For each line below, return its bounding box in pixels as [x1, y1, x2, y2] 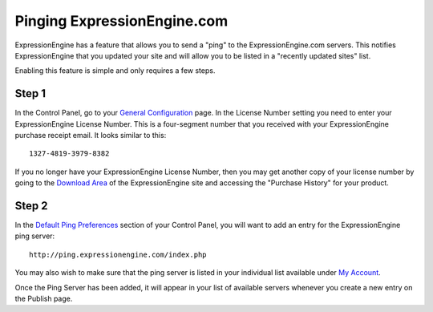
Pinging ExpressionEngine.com [14, 12, 229, 30]
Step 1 [14, 87, 47, 100]
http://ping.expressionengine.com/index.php [29, 249, 208, 259]
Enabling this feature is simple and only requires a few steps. [14, 66, 216, 75]
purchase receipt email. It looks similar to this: [14, 131, 167, 140]
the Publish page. [14, 294, 73, 304]
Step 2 [14, 199, 48, 213]
